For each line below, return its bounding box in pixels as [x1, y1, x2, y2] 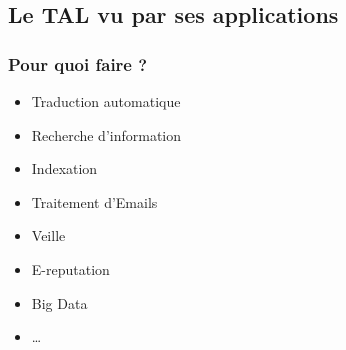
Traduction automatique [31, 91, 181, 111]
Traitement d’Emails [31, 191, 158, 212]
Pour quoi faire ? [8, 51, 148, 76]
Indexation [31, 158, 98, 179]
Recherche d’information [31, 124, 182, 145]
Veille [31, 225, 66, 246]
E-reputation [31, 258, 110, 279]
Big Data [31, 292, 88, 313]
